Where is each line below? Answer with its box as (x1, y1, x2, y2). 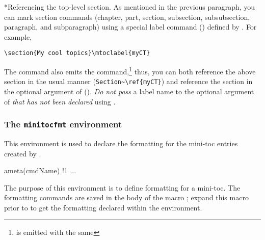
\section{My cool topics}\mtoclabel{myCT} (4, 49, 150, 57)
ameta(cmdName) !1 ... (4, 165, 76, 176)
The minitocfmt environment (4, 118, 122, 130)
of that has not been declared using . (4, 96, 116, 106)
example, (4, 31, 32, 42)
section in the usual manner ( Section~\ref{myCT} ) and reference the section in (4, 76, 253, 87)
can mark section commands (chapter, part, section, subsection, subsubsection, (4, 11, 250, 22)
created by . (4, 148, 41, 158)
